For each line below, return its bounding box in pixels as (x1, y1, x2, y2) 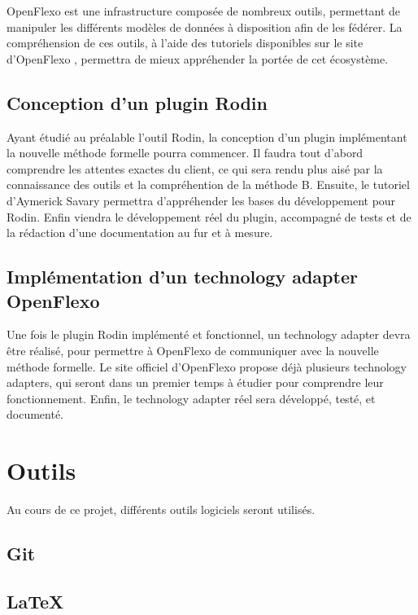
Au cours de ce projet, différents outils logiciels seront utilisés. (7, 501, 316, 518)
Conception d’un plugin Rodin (7, 90, 268, 115)
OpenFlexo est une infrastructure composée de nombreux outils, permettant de (7, 2, 401, 19)
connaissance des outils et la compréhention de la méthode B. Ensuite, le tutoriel (7, 176, 410, 193)
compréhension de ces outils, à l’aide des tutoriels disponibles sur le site (7, 34, 364, 51)
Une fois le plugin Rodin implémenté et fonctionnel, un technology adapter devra (7, 326, 411, 343)
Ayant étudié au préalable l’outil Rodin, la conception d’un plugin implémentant (7, 128, 407, 145)
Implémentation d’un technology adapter (7, 264, 358, 289)
